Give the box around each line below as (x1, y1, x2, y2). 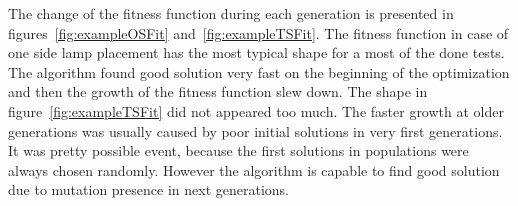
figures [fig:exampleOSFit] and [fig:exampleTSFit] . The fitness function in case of (8, 22, 509, 43)
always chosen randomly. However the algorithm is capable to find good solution (8, 159, 500, 180)
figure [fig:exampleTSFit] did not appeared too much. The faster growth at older (8, 100, 504, 121)
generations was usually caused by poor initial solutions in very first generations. (8, 120, 503, 141)
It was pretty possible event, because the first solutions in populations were (8, 140, 469, 161)
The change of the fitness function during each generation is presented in (8, 3, 454, 23)
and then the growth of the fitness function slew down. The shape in (8, 81, 428, 102)
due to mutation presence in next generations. (8, 179, 290, 200)
